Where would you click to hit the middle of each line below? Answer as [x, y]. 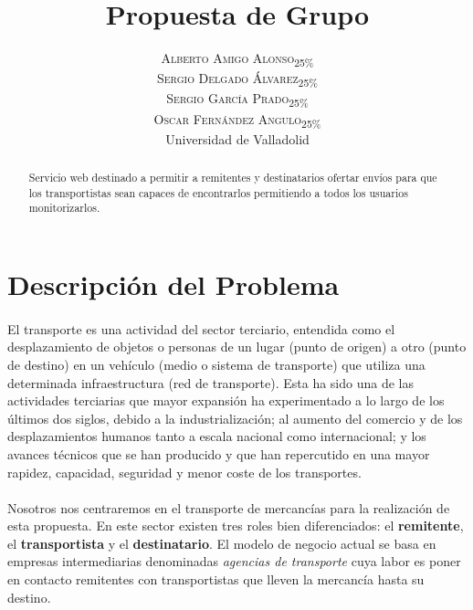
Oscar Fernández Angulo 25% [237, 120]
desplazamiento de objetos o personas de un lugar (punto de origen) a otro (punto [237, 347]
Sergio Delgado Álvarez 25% [237, 79]
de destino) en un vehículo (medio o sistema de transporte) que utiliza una [216, 364]
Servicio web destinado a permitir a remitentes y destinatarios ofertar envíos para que [233, 178]
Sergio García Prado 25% [237, 100]
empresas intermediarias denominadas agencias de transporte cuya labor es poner [234, 561]
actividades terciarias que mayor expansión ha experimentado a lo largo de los [226, 400]
